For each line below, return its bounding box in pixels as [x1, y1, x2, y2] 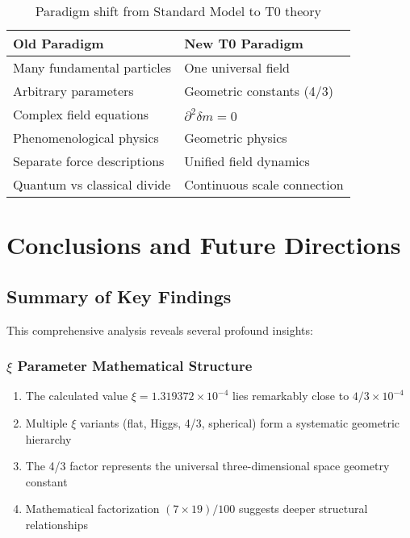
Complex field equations [13, 105, 149, 123]
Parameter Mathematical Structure [17, 356, 253, 376]
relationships [25, 515, 89, 532]
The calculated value [25, 387, 128, 404]
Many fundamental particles [13, 58, 172, 77]
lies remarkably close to [232, 387, 349, 404]
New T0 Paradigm [184, 34, 303, 52]
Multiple [25, 414, 68, 431]
